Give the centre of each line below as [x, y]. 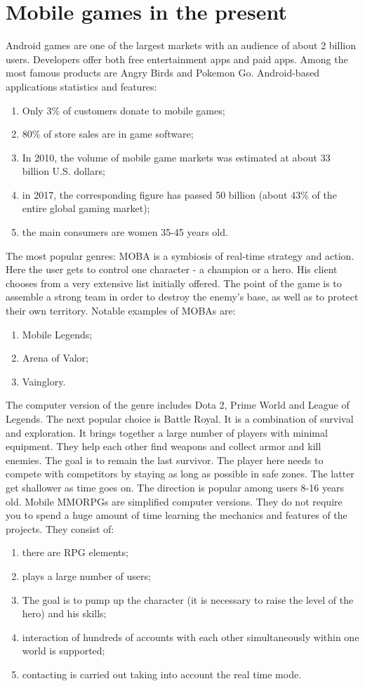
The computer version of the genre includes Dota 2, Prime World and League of [178, 405]
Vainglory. [44, 381]
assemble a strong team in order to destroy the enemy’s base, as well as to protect [182, 297]
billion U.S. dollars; [64, 171]
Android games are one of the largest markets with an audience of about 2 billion [181, 45]
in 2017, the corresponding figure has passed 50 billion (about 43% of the [179, 194]
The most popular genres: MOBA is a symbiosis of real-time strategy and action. [180, 255]
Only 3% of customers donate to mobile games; [124, 110]
